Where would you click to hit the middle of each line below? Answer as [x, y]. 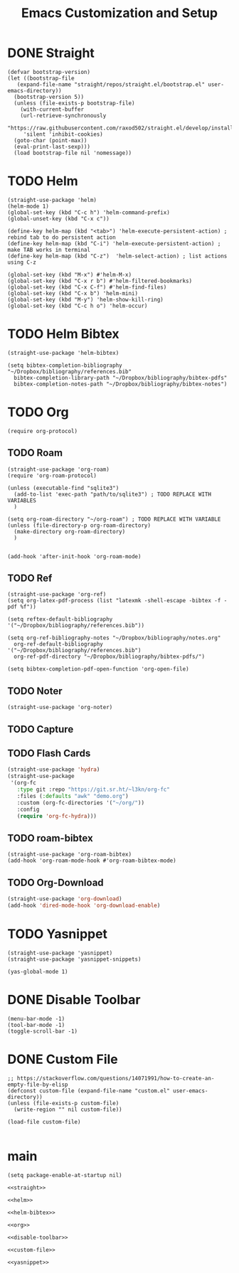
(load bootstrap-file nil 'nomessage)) [73, 153]
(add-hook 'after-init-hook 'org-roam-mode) [74, 556]
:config [28, 809]
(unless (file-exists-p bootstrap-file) [74, 103]
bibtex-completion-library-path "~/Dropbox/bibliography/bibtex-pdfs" [121, 378]
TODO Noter [35, 691]
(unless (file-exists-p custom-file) [63, 1103]
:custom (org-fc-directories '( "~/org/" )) [80, 803]
